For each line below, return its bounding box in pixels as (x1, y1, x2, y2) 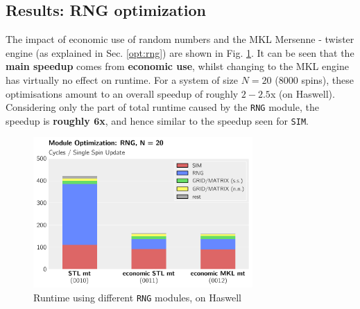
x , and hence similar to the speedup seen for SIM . (99, 113, 309, 127)
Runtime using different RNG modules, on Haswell (33, 290, 241, 304)
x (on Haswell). (270, 86, 335, 100)
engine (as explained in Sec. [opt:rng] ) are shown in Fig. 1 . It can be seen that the (6, 45, 354, 60)
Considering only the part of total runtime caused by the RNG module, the (6, 100, 319, 114)
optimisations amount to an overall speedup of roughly (6, 86, 239, 100)
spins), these (301, 72, 354, 87)
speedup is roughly (6, 113, 90, 127)
